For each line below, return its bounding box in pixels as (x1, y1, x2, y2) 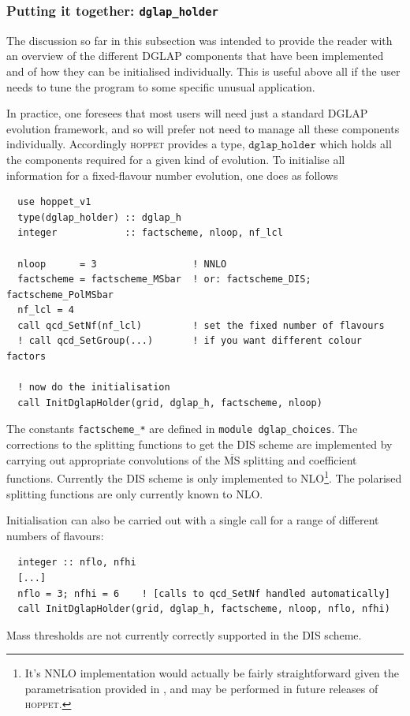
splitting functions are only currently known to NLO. (6, 485, 263, 502)
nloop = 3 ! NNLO (17, 258, 227, 270)
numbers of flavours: (6, 527, 104, 543)
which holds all (319, 136, 392, 152)
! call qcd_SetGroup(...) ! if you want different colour (17, 335, 363, 347)
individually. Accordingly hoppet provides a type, (6, 136, 245, 152)
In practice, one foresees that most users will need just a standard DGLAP (6, 105, 368, 121)
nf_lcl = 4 (17, 304, 74, 316)
